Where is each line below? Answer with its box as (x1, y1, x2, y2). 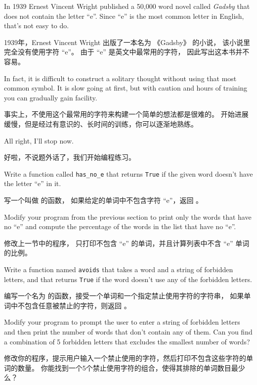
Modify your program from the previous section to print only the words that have (4, 211, 252, 222)
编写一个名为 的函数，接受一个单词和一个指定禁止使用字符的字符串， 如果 (4, 290, 244, 301)
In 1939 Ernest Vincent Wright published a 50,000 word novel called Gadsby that (4, 1, 250, 11)
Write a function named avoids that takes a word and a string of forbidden (4, 264, 233, 274)
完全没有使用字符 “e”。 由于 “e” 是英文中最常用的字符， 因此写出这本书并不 (4, 47, 250, 57)
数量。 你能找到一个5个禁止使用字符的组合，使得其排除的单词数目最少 (17, 362, 245, 373)
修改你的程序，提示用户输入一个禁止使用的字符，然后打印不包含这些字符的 (4, 353, 246, 363)
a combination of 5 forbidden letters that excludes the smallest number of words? (4, 336, 250, 346)
